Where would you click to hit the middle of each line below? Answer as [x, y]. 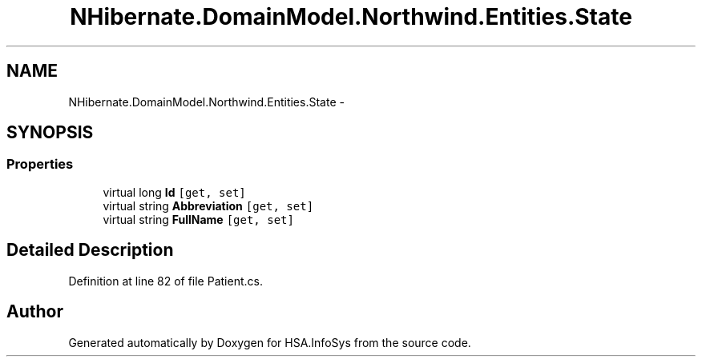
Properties [40, 164]
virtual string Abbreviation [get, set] [208, 205]
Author [35, 312]
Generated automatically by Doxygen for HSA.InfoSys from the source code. [270, 342]
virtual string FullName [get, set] [198, 219]
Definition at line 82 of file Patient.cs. [165, 281]
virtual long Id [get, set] [174, 192]
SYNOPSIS [50, 133]
